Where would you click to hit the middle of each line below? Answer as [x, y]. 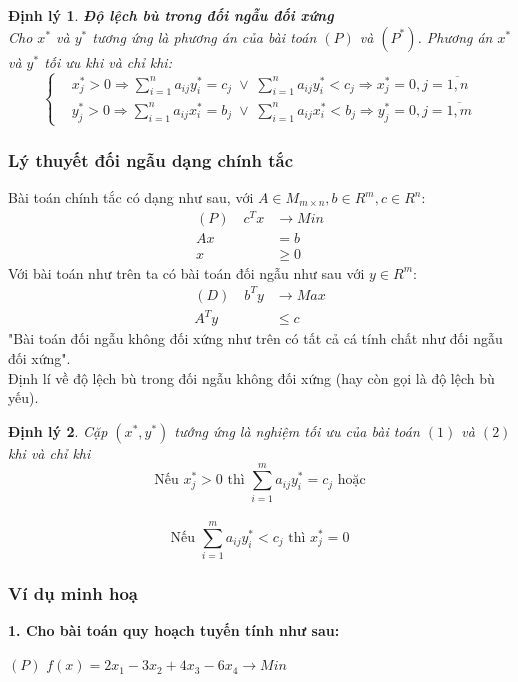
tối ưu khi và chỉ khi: [108, 61]
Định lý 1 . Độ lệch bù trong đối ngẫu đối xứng [171, 15]
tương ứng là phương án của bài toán [204, 36]
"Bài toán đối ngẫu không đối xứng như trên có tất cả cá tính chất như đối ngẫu [255, 338]
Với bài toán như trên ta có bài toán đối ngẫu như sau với [186, 272]
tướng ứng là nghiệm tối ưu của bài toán [297, 430]
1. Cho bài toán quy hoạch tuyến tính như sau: [174, 630]
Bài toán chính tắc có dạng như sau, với [131, 197]
